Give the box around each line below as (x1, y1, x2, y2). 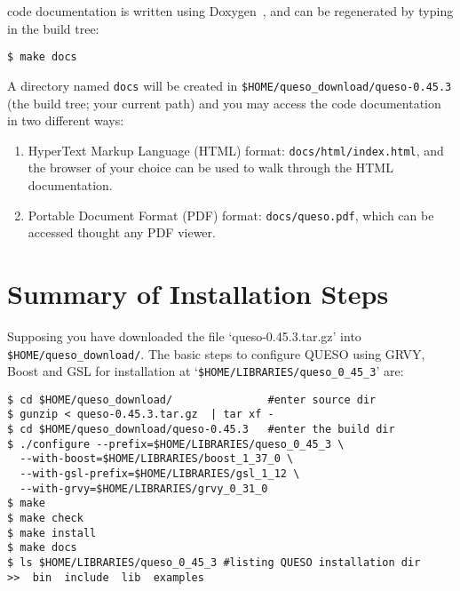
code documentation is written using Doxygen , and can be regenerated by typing (7, 2, 454, 20)
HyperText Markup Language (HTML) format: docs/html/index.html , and (28, 140, 444, 159)
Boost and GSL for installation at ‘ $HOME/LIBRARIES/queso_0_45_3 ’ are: (7, 362, 404, 380)
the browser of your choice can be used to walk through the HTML (28, 158, 393, 177)
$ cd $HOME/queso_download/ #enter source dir (7, 393, 377, 406)
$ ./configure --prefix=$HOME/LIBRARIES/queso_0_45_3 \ (7, 437, 345, 451)
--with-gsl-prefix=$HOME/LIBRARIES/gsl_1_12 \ (20, 467, 300, 481)
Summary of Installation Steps (7, 275, 389, 311)
